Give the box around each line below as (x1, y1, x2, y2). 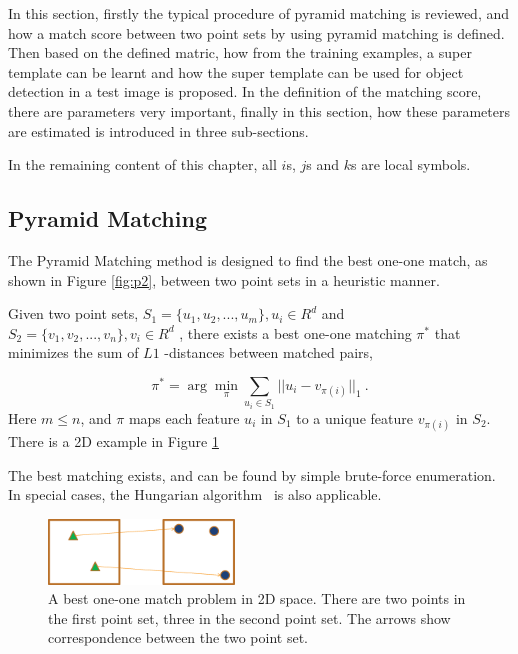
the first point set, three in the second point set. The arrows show (48, 607, 451, 628)
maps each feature (128, 407, 240, 428)
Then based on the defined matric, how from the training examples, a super (8, 42, 472, 63)
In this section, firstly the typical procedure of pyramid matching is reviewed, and (8, 3, 510, 23)
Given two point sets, (8, 303, 139, 324)
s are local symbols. (350, 154, 471, 175)
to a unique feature (296, 407, 413, 428)
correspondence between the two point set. (48, 627, 308, 648)
